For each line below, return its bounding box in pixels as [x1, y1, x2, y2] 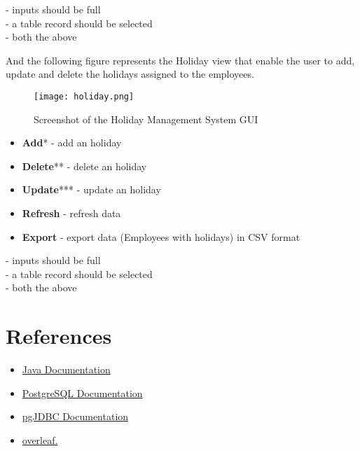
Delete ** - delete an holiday [22, 158, 147, 173]
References [6, 321, 112, 350]
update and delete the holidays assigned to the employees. [6, 67, 254, 81]
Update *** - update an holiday [22, 182, 161, 197]
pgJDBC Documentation [22, 409, 129, 424]
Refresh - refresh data [22, 206, 121, 220]
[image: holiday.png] [34, 91, 134, 102]
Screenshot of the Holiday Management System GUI [34, 111, 258, 126]
